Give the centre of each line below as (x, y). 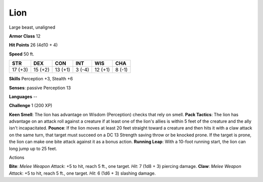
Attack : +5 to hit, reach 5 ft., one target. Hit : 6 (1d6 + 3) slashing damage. (82, 173)
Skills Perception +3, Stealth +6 (41, 79)
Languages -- (23, 96)
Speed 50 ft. (21, 54)
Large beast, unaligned (32, 27)
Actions (17, 158)
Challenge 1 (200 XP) (31, 106)
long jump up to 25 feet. (33, 148)
